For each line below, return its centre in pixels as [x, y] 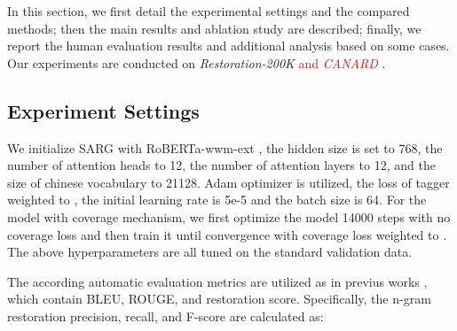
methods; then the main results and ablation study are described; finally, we [214, 28]
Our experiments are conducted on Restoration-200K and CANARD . [197, 62]
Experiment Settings [103, 110]
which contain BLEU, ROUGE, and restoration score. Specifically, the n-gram [219, 299]
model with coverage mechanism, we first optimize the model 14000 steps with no [229, 216]
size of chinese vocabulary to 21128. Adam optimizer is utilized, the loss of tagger [228, 182]
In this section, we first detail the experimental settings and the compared [209, 11]
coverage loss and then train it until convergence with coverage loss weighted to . [227, 234]
